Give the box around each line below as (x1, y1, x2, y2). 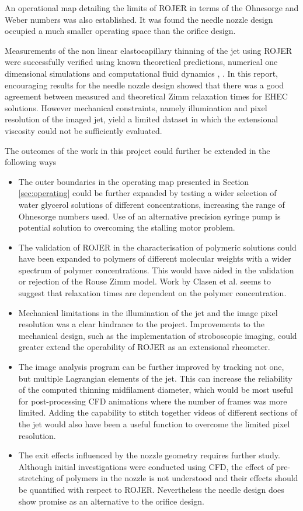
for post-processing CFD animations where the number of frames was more (18, 395, 287, 407)
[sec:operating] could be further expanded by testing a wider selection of (18, 187, 277, 199)
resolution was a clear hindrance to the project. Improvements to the (18, 318, 264, 330)
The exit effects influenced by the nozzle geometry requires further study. (18, 449, 280, 461)
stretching (18, 472, 54, 484)
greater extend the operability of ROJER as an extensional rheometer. (18, 341, 270, 353)
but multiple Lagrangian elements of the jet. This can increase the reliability (18, 372, 292, 384)
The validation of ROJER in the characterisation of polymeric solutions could (18, 241, 297, 253)
